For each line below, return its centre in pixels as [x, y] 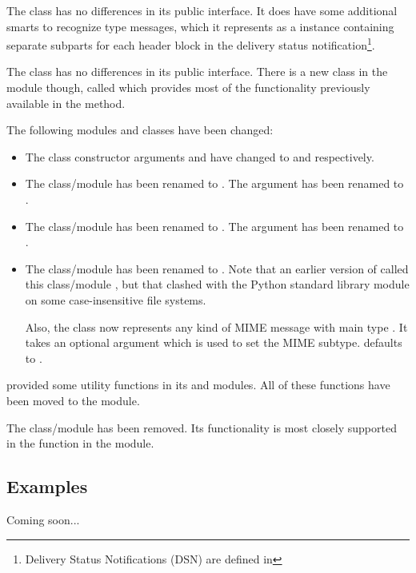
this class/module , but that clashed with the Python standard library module [217, 284]
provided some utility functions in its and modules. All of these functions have [198, 385]
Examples [47, 486]
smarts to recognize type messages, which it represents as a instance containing [200, 26]
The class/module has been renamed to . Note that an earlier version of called [217, 268]
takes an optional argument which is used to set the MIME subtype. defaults [214, 342]
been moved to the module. [73, 400]
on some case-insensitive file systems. [116, 299]
